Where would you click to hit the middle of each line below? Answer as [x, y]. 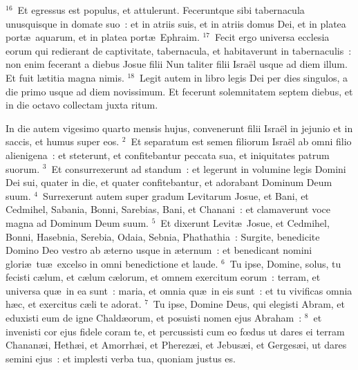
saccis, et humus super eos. [63, 141]
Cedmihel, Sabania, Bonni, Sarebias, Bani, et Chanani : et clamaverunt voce [168, 209]
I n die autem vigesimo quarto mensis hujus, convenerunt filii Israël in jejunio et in [179, 128]
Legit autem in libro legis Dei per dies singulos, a [244, 77]
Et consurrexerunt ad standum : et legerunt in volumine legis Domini [199, 168]
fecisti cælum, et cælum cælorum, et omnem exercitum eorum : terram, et [163, 277]
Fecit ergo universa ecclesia [272, 37]
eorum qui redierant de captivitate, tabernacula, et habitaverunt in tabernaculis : [179, 50]
